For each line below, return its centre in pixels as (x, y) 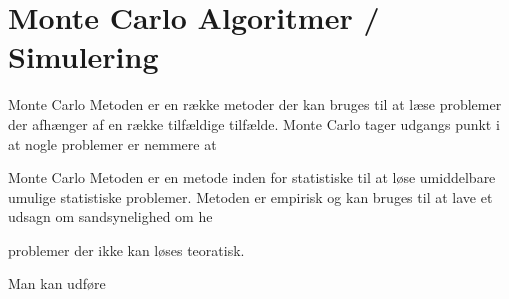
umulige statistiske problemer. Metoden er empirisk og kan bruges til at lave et (250, 196)
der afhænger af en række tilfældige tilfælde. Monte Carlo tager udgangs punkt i (254, 123)
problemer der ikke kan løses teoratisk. (126, 249)
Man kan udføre (57, 283)
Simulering (83, 56)
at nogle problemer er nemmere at (112, 143)
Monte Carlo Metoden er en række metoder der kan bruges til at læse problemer (255, 104)
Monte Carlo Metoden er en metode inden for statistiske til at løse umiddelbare (252, 177)
